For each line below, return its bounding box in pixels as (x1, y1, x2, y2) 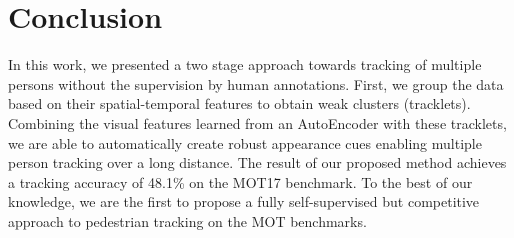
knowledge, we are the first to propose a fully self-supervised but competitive (8, 191, 480, 212)
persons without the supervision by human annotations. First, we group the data (8, 73, 504, 94)
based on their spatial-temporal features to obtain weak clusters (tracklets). (8, 93, 471, 114)
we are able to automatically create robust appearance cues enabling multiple (8, 132, 482, 153)
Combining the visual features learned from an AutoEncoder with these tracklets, (8, 112, 507, 133)
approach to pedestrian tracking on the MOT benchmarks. (8, 210, 367, 231)
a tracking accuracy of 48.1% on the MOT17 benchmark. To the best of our (8, 171, 473, 192)
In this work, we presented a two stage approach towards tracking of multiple (8, 54, 482, 75)
